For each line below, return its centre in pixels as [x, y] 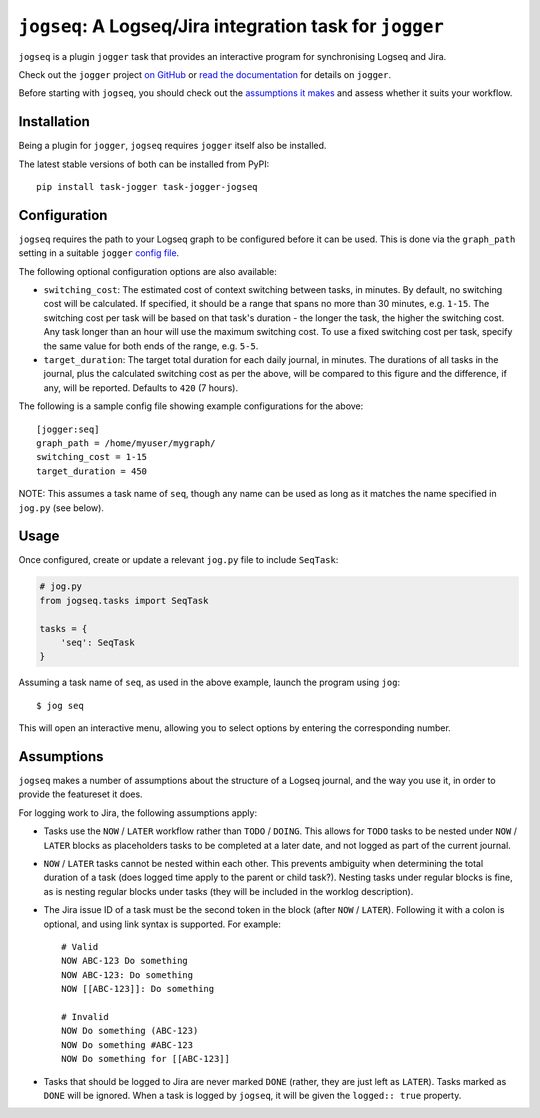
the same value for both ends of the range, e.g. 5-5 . [151, 346]
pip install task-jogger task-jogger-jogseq [147, 187]
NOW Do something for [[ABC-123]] [145, 1059]
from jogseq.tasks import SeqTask [124, 600]
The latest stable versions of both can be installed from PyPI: [144, 164]
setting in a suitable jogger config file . [99, 253]
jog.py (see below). [61, 507]
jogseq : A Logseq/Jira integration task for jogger [231, 26]
